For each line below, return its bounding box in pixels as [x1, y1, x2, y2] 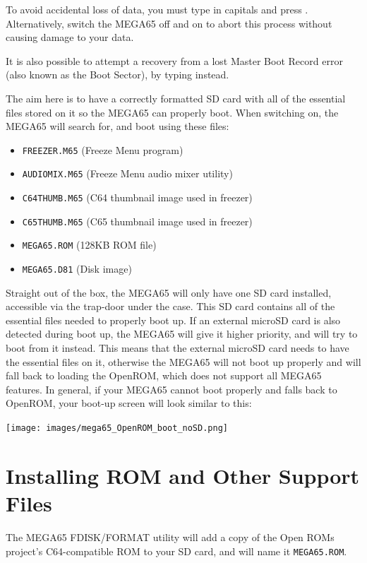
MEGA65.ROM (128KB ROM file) [22, 237, 157, 252]
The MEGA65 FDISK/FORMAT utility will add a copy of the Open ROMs [6, 530, 335, 544]
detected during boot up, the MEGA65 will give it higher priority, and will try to [6, 326, 358, 341]
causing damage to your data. [6, 30, 134, 45]
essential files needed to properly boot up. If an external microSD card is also [6, 312, 341, 327]
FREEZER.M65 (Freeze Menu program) [22, 142, 183, 157]
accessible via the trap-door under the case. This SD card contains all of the [6, 299, 335, 314]
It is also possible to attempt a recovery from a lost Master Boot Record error [6, 53, 343, 68]
